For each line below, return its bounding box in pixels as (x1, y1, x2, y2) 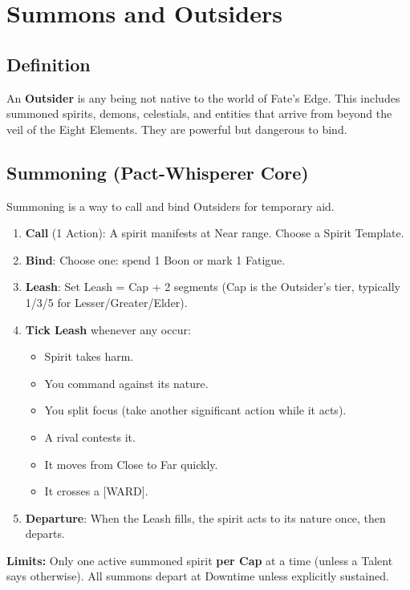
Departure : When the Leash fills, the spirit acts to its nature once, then (25, 509, 386, 526)
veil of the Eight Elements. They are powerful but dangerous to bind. (6, 120, 347, 137)
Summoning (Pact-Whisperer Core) (6, 160, 309, 184)
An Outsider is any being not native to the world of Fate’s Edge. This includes (6, 89, 400, 106)
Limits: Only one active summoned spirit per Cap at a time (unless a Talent (6, 552, 393, 568)
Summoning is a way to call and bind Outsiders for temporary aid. (6, 197, 335, 214)
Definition (6, 51, 91, 76)
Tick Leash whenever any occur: (25, 321, 191, 337)
